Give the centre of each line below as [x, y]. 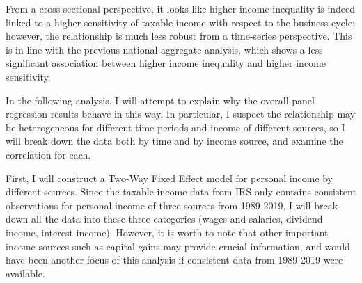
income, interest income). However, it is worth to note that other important [167, 232]
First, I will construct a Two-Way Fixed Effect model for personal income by [169, 178]
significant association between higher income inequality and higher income [166, 63]
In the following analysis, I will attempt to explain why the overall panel [160, 100]
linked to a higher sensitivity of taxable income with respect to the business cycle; [180, 22]
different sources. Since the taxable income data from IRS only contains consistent [181, 192]
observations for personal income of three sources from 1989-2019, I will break [172, 205]
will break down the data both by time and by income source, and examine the [174, 141]
